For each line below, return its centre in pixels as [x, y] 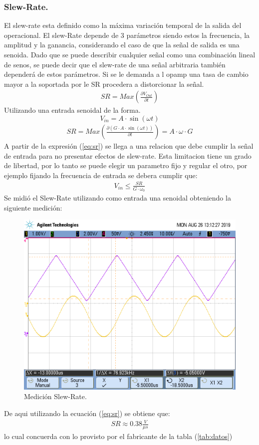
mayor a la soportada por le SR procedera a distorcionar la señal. [104, 84]
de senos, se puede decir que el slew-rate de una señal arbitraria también [115, 64]
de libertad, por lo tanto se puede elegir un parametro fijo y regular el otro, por [126, 165]
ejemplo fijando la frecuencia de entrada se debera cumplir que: [101, 175]
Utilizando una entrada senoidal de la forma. [72, 110]
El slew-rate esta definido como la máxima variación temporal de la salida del [123, 25]
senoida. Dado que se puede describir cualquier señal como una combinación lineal [130, 54]
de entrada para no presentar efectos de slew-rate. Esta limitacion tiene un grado [128, 155]
